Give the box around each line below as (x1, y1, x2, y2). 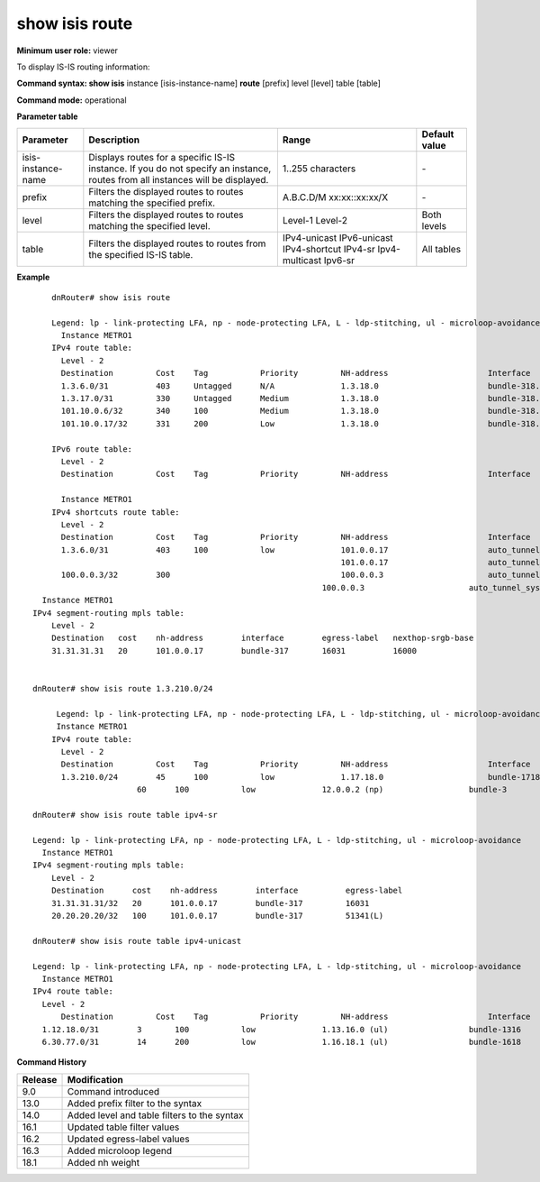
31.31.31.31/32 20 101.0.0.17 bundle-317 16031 (50, 898, 370, 908)
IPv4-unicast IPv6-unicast (282, 231, 393, 243)
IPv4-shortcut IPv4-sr (282, 243, 375, 255)
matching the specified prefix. (88, 197, 216, 209)
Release (22, 1073, 58, 1086)
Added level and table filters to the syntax (67, 1109, 244, 1122)
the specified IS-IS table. (88, 248, 193, 261)
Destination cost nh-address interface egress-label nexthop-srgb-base (50, 633, 474, 644)
